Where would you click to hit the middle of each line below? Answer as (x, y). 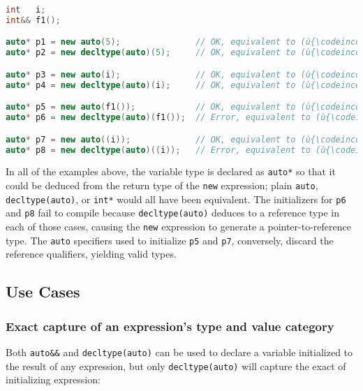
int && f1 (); (33, 20)
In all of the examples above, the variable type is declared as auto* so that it (171, 171)
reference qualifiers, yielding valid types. (91, 254)
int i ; (26, 10)
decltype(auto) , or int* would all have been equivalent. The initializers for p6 (176, 199)
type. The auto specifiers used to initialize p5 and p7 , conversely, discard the (170, 240)
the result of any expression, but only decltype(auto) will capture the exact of (176, 366)
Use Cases (43, 292)
